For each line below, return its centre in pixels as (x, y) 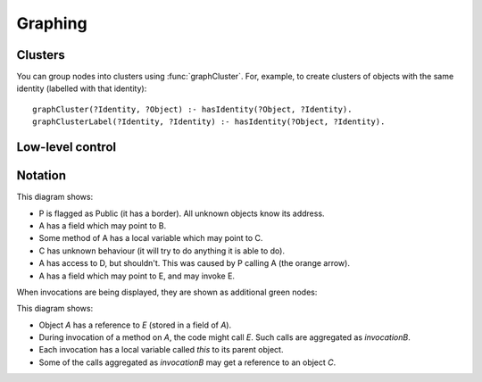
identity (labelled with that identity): (82, 88)
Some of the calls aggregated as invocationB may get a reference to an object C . (187, 362)
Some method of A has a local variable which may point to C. (151, 238)
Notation (42, 175)
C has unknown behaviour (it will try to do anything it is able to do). (162, 251)
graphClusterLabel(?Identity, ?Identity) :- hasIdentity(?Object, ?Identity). (209, 122)
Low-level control (66, 147)
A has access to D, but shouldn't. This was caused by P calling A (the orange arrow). (194, 263)
